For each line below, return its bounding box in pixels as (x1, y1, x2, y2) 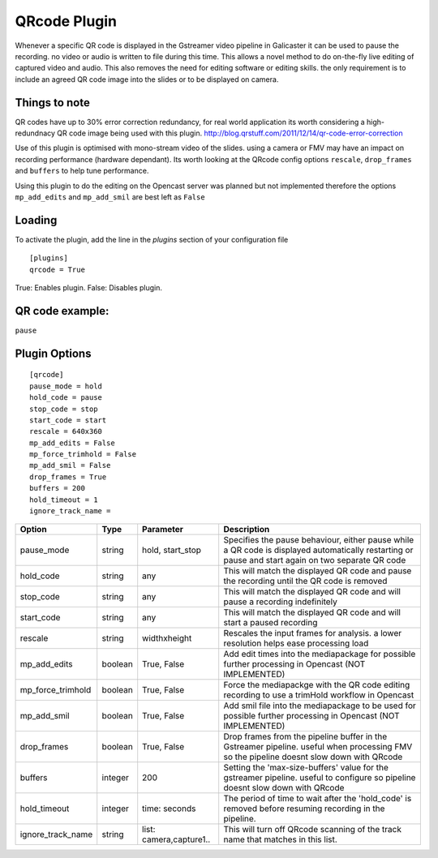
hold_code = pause (29, 393, 103, 402)
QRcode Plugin (15, 12, 118, 30)
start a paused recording (223, 617, 318, 628)
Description (223, 524, 270, 535)
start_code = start (29, 415, 107, 425)
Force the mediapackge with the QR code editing (223, 680, 410, 691)
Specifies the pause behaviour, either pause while (223, 534, 414, 546)
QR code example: (15, 304, 109, 318)
